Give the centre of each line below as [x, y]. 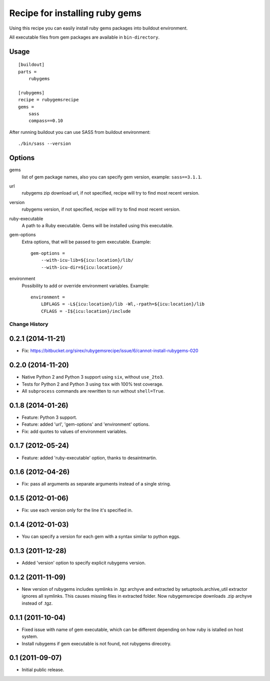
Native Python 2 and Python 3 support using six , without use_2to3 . [93, 377]
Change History [29, 324]
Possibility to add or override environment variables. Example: [85, 285]
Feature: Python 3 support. [49, 417]
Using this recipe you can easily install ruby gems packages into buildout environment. [98, 28]
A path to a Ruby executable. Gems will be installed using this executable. [97, 225]
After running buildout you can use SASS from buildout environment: [80, 132]
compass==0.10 [46, 121]
